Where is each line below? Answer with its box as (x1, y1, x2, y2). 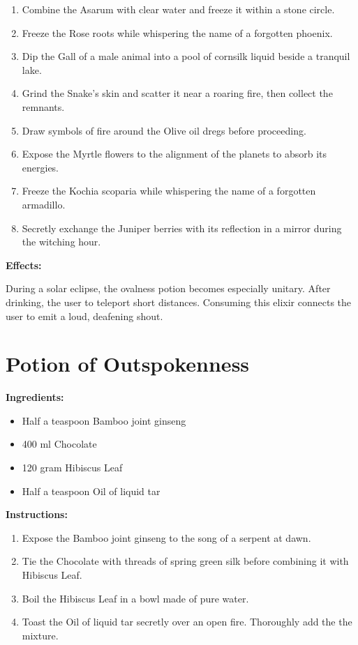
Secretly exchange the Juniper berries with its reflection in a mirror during (22, 220, 342, 235)
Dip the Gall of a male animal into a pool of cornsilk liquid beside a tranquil (22, 49, 350, 63)
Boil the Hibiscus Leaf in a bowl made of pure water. (22, 591, 249, 605)
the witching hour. (22, 234, 101, 249)
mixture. (22, 628, 59, 642)
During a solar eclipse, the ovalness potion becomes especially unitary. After (6, 281, 331, 296)
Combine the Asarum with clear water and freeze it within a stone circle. (22, 2, 335, 16)
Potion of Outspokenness (6, 349, 250, 378)
